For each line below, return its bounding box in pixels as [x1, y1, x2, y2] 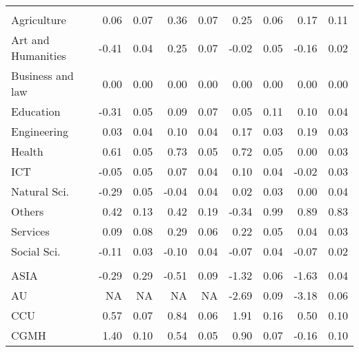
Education [11, 103, 61, 119]
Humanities [11, 48, 66, 63]
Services [11, 223, 50, 239]
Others [11, 203, 44, 219]
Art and [11, 32, 50, 48]
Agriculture [11, 12, 66, 28]
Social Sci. [11, 243, 61, 259]
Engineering [11, 123, 68, 139]
